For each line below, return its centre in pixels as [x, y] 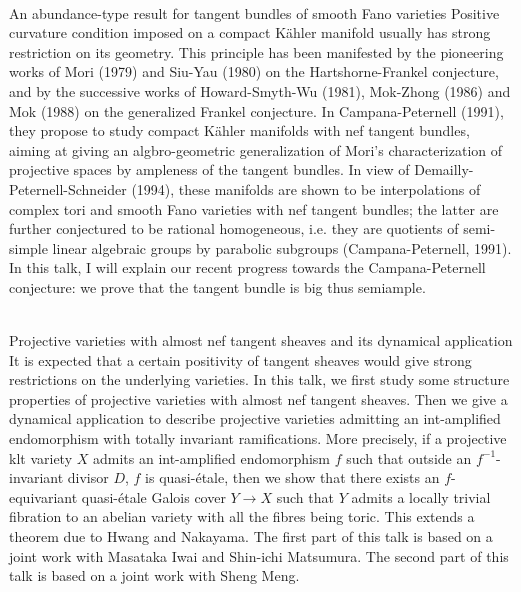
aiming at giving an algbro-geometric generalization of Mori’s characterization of [256, 149]
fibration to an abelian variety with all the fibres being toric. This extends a [242, 516]
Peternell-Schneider [68, 188]
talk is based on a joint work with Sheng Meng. [154, 575]
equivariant [43, 496]
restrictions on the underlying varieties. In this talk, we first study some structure [259, 379]
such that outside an [409, 457]
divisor [88, 477]
